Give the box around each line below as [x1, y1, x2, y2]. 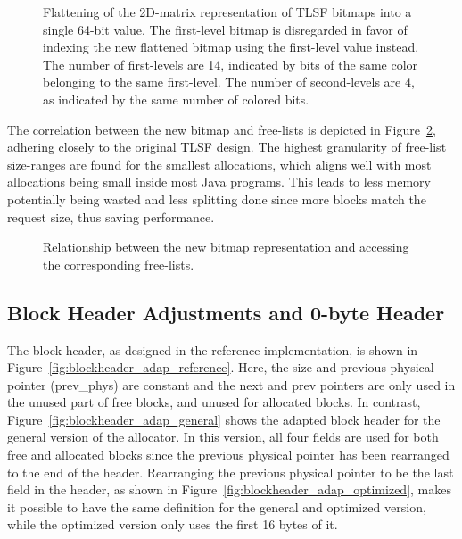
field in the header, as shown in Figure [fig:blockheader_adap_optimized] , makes [7, 480, 451, 499]
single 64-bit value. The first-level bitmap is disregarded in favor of [43, 20, 408, 38]
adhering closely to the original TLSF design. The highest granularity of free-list [7, 137, 447, 156]
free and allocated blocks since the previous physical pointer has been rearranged [7, 445, 450, 464]
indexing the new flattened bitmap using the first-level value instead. [43, 37, 419, 56]
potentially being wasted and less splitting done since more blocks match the [7, 189, 426, 208]
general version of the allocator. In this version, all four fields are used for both [7, 427, 439, 446]
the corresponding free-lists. [43, 254, 194, 273]
